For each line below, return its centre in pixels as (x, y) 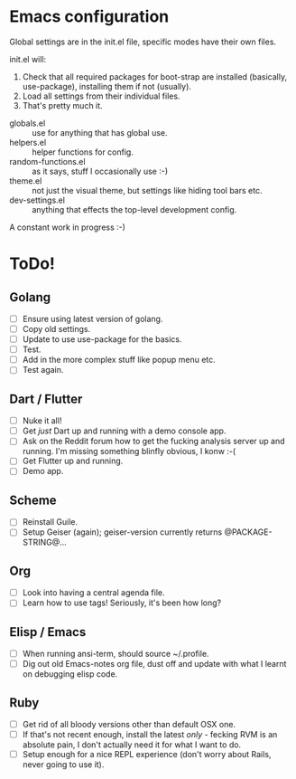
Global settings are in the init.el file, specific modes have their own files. (143, 42)
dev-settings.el (37, 200)
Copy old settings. (56, 329)
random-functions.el (47, 161)
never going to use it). (63, 765)
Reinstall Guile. (50, 522)
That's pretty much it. (62, 105)
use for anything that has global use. (100, 132)
